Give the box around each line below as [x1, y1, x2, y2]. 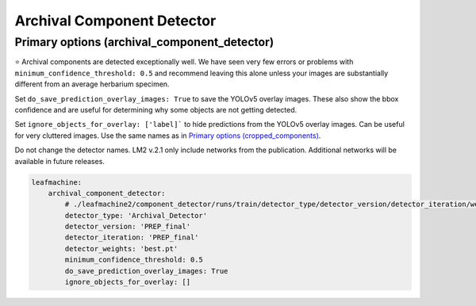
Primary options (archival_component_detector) [14, 35, 274, 49]
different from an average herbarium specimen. [14, 79, 170, 89]
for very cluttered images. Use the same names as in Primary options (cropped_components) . [14, 131, 321, 140]
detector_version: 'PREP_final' [64, 222, 190, 231]
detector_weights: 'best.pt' [64, 244, 178, 253]
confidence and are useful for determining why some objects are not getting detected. [14, 105, 297, 114]
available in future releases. [14, 156, 105, 166]
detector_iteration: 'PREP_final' [64, 233, 199, 242]
